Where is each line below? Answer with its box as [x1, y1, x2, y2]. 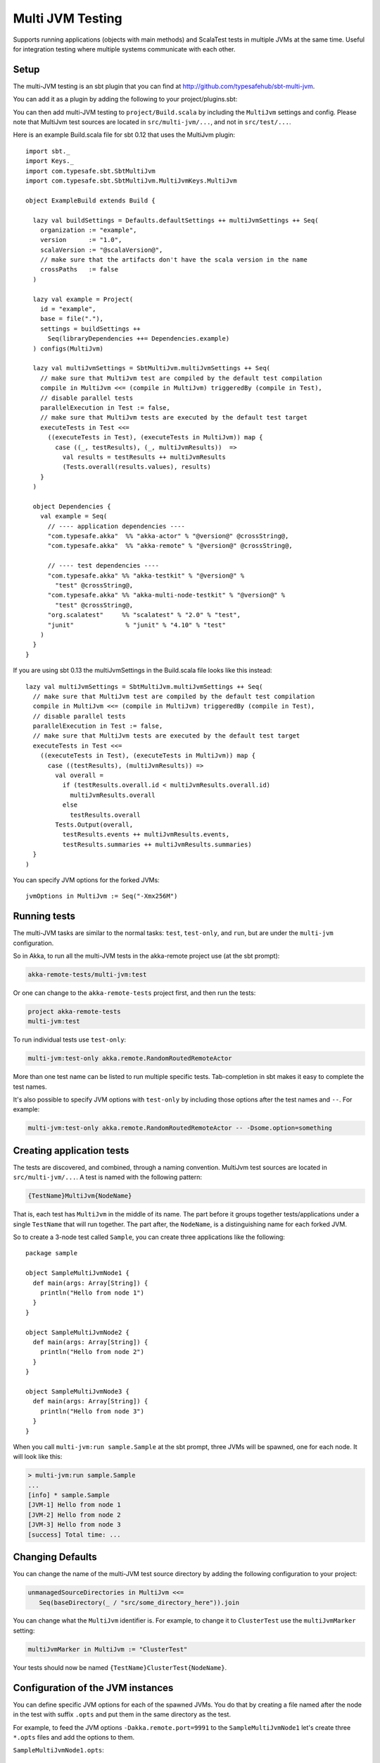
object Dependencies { [32, 502, 111, 511]
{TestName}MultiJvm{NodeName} [27, 1192, 132, 1200]
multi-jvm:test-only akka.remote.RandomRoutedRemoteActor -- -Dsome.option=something [27, 1124, 332, 1132]
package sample [25, 1249, 78, 1257]
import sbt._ [25, 147, 70, 155]
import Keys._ [25, 157, 74, 165]
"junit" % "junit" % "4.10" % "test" [47, 621, 227, 629]
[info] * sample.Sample [27, 1491, 110, 1499]
